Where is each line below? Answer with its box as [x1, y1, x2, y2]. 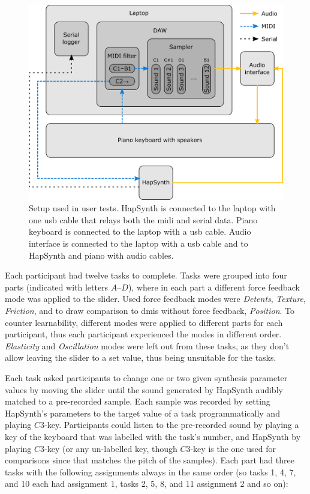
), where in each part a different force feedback [128, 280, 300, 293]
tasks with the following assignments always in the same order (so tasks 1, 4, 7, [5, 465, 296, 478]
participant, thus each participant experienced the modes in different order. [5, 328, 282, 340]
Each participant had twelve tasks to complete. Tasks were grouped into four [5, 269, 287, 282]
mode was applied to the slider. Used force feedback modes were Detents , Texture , [5, 292, 306, 305]
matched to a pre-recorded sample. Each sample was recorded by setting [5, 395, 270, 408]
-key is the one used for [190, 442, 276, 454]
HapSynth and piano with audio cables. [29, 249, 174, 261]
